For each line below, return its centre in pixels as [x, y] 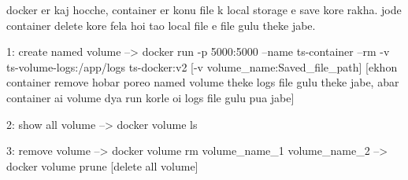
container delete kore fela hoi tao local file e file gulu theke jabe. [161, 25]
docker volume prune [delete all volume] [102, 165]
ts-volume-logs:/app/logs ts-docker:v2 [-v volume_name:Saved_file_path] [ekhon [202, 66]
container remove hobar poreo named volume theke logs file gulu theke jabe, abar [203, 82]
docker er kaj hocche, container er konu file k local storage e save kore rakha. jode [204, 9]
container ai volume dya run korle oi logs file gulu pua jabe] [150, 97]
